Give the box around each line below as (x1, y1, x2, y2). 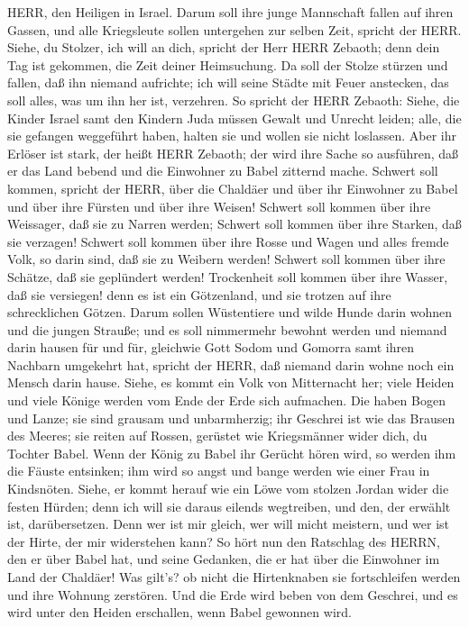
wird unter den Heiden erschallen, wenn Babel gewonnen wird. (7, 603, 352, 622)
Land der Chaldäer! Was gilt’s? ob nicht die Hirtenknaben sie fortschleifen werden (7, 568, 461, 586)
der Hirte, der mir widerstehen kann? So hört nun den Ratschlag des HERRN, (7, 532, 440, 550)
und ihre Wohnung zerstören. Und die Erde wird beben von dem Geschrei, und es (7, 585, 458, 604)
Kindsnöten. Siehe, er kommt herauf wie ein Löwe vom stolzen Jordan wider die (7, 479, 449, 498)
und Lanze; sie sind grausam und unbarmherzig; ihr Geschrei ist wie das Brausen (7, 408, 455, 427)
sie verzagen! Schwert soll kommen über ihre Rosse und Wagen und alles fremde (7, 232, 449, 250)
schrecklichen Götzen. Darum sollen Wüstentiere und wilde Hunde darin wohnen (7, 303, 453, 322)
